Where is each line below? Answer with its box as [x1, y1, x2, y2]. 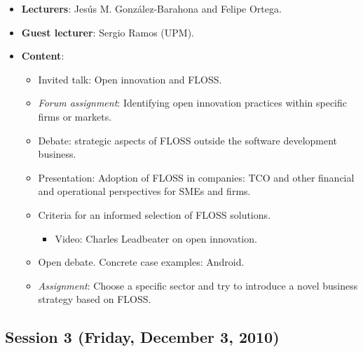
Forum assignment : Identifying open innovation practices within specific [38, 95, 347, 110]
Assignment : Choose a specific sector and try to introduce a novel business [38, 278, 358, 292]
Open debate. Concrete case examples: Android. [38, 255, 245, 269]
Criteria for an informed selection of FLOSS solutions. [38, 207, 270, 222]
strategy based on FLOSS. [38, 292, 151, 306]
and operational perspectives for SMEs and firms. [38, 184, 251, 198]
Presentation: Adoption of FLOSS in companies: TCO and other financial [38, 170, 355, 184]
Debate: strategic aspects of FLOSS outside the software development [38, 133, 338, 147]
